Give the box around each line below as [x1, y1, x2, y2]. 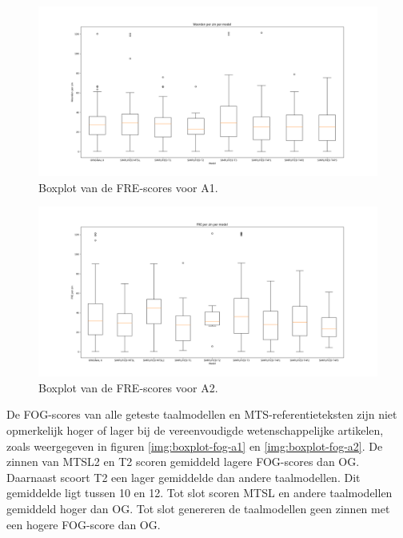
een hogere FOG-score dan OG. [6, 516, 161, 532]
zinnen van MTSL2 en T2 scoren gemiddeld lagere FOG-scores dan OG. [6, 453, 360, 470]
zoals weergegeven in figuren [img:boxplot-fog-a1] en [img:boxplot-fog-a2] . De [6, 437, 383, 454]
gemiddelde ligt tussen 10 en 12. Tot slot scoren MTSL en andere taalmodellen [6, 484, 393, 501]
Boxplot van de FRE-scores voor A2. [38, 379, 218, 395]
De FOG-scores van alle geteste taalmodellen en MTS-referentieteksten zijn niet [6, 406, 397, 423]
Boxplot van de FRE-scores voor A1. [38, 179, 218, 195]
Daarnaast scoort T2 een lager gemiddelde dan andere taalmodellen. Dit [6, 468, 361, 485]
